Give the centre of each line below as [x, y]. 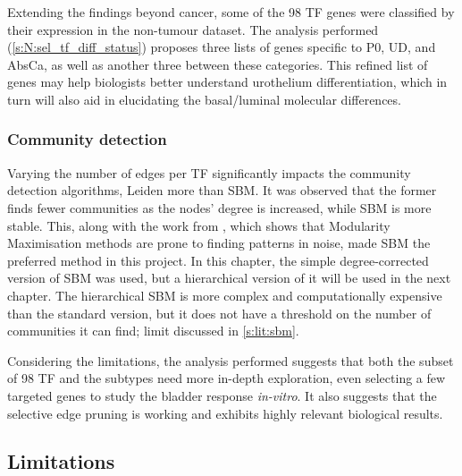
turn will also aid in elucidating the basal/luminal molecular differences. [204, 99]
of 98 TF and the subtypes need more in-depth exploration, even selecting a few [227, 378]
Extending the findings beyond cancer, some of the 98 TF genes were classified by [231, 12]
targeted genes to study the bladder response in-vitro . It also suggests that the [222, 395]
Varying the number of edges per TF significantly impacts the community [209, 172]
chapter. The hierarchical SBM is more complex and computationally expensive [225, 295]
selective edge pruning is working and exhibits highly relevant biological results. [225, 413]
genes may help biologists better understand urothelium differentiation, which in [227, 82]
